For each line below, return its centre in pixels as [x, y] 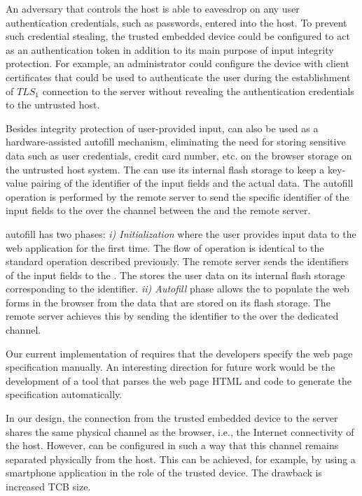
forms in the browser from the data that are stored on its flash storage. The [168, 302]
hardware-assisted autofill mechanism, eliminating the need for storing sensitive [176, 142]
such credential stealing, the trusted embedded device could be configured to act [178, 36]
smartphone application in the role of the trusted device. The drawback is [164, 473]
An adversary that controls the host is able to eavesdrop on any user [153, 8]
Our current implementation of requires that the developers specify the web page [179, 353]
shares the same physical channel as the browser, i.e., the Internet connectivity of [180, 431]
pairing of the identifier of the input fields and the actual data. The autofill [192, 183]
